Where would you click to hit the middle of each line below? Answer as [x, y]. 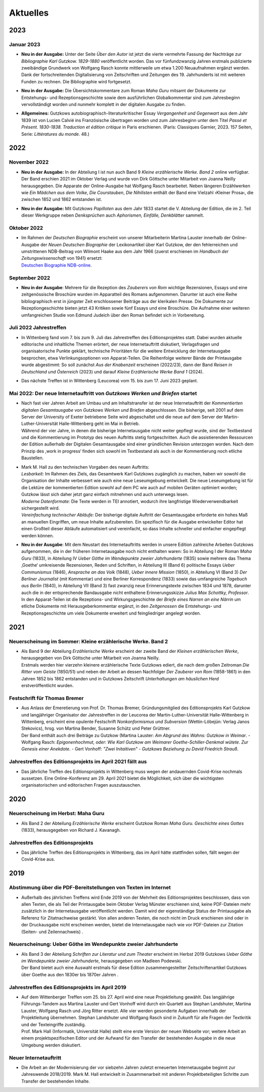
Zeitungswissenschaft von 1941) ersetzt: [62, 258]
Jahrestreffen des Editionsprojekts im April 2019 [68, 987]
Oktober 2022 [26, 228]
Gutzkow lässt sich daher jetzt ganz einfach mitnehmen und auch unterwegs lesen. [105, 495]
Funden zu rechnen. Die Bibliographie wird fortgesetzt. [77, 81]
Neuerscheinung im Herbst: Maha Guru [57, 814]
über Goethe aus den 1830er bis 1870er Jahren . [70, 974]
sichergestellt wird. [40, 508]
